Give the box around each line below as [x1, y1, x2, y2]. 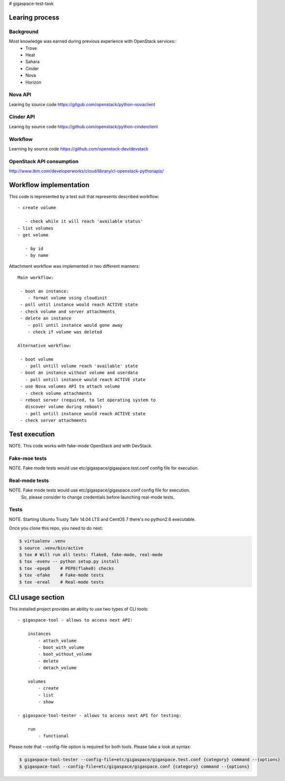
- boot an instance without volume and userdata [20, 370, 138, 375]
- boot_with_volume [38, 644, 84, 650]
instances [27, 631, 51, 637]
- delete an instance [20, 316, 72, 321]
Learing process [9, 13, 59, 21]
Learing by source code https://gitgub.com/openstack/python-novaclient [9, 101, 155, 107]
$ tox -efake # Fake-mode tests [19, 572, 104, 578]
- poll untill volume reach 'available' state [25, 363, 138, 369]
